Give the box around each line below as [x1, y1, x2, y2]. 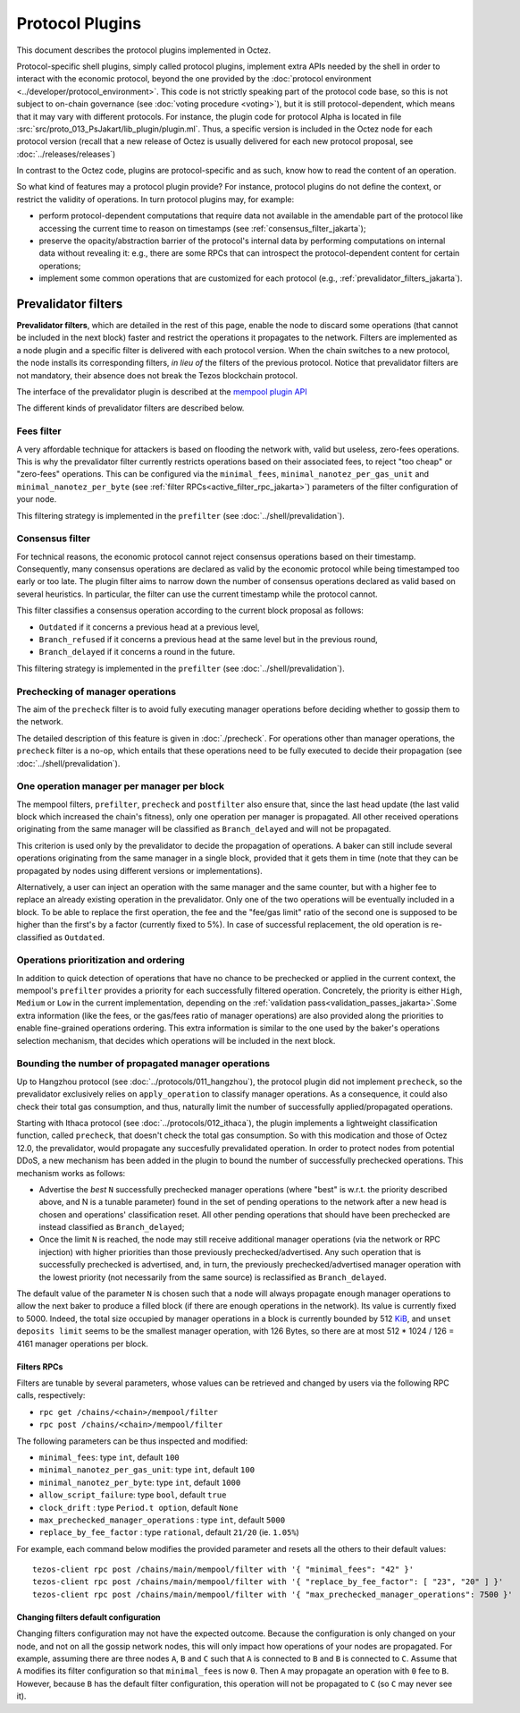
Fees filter [16, 425, 62, 437]
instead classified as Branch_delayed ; [38, 1222, 185, 1233]
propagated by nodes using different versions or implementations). [16, 865, 263, 876]
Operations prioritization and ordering [16, 954, 185, 966]
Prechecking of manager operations [16, 685, 177, 698]
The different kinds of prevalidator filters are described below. [16, 403, 245, 413]
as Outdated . [54, 931, 105, 943]
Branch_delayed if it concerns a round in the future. [38, 647, 236, 657]
